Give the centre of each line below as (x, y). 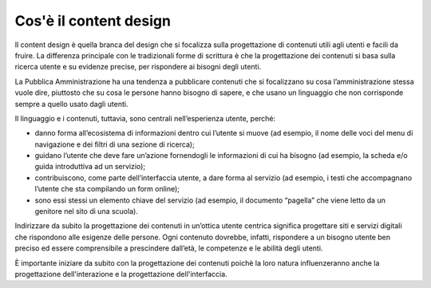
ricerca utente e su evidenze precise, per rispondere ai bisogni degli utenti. (138, 67)
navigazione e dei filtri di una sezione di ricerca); (115, 144)
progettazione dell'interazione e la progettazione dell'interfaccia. (121, 274)
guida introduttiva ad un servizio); (90, 167)
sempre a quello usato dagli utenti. (71, 104)
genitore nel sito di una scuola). (87, 211)
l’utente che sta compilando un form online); (107, 189)
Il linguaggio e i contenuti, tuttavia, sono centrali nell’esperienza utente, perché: (145, 118)
